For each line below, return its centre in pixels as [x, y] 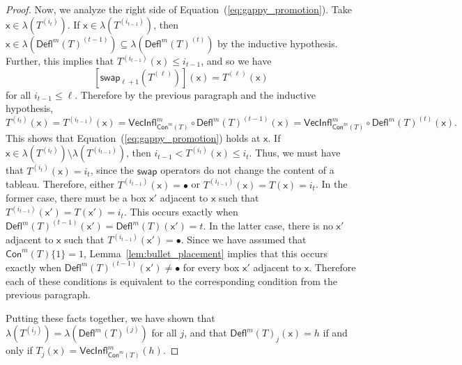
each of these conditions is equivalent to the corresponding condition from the [172, 281]
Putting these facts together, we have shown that [110, 317]
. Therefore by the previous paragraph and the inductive [195, 94]
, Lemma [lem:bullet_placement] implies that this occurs [205, 253]
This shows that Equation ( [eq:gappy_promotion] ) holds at [133, 137]
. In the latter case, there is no [268, 226]
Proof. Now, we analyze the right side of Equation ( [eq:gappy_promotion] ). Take [179, 9]
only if [19, 350]
